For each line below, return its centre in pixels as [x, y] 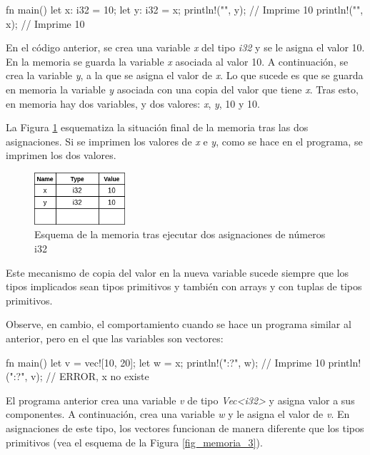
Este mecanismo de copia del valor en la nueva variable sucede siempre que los [177, 272]
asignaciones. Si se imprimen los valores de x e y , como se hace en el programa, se [184, 141]
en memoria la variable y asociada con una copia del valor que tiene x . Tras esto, [182, 89]
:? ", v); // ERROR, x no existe [81, 376]
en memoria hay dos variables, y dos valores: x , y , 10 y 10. [133, 103]
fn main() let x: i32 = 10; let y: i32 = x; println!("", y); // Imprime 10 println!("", [185, 9]
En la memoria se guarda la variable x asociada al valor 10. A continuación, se [177, 61]
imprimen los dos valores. [61, 155]
